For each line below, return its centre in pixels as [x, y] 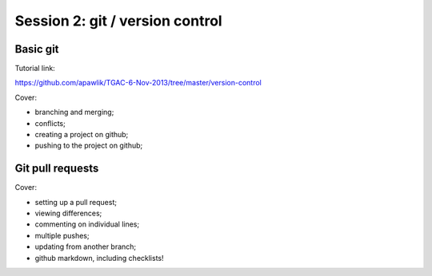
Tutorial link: [35, 69]
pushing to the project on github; [89, 146]
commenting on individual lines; [87, 224]
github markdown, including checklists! [99, 258]
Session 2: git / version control [119, 21]
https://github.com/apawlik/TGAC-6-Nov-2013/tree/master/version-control [138, 83]
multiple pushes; [62, 235]
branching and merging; [74, 112]
